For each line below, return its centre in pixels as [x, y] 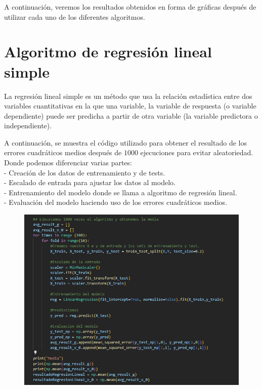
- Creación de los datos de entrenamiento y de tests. [85, 172]
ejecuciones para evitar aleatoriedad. [197, 152]
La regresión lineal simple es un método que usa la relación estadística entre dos [128, 96]
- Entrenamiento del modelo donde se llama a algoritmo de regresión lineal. [121, 192]
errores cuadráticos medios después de [63, 152]
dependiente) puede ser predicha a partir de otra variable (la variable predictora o [131, 115]
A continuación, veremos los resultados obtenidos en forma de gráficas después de [130, 7]
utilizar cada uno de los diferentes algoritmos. [75, 16]
